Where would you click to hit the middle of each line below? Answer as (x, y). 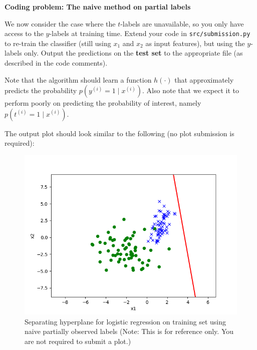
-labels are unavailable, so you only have (182, 23)
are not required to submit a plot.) (78, 341)
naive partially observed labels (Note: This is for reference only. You (129, 331)
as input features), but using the (195, 43)
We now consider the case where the (60, 23)
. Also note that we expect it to (191, 90)
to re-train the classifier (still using (58, 43)
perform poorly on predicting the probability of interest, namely (103, 103)
